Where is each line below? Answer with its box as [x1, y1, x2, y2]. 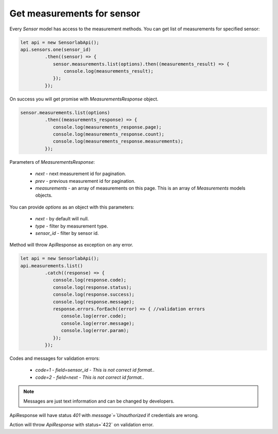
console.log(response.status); [53, 284, 132, 290]
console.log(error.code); [61, 313, 127, 319]
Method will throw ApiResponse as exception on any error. [9, 242, 133, 248]
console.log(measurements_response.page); [53, 124, 162, 130]
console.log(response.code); [53, 277, 127, 283]
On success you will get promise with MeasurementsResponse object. [9, 96, 159, 102]
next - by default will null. [35, 216, 89, 222]
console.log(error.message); [61, 320, 135, 326]
